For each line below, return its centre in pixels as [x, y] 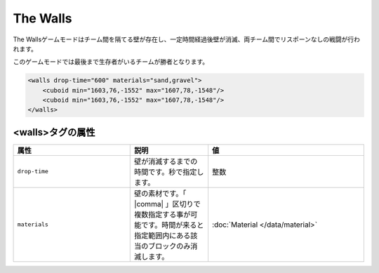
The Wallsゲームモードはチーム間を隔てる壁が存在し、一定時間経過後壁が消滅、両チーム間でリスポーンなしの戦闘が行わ [187, 39]
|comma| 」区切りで [167, 204]
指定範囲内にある [162, 235]
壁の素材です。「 [160, 193]
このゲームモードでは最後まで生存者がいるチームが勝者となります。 [111, 62]
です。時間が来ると [173, 225]
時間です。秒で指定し [169, 172]
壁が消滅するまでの [166, 161]
